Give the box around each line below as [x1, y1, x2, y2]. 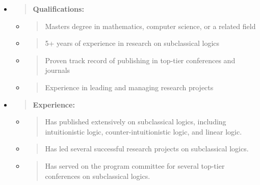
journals [45, 65, 70, 75]
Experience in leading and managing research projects [45, 82, 214, 92]
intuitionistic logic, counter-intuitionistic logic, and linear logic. [45, 126, 242, 137]
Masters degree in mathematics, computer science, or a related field [45, 20, 256, 31]
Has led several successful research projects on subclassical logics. [45, 143, 249, 154]
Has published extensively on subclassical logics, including [45, 116, 226, 127]
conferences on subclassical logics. [45, 170, 150, 181]
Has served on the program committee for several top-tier [45, 160, 225, 171]
